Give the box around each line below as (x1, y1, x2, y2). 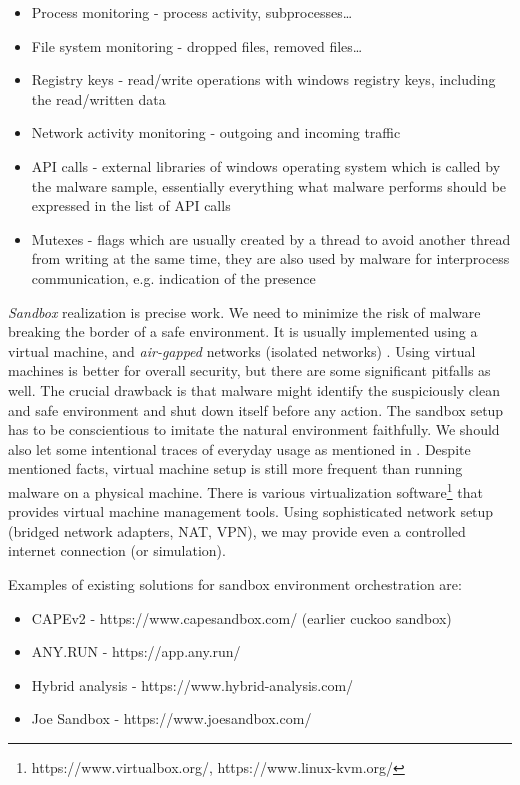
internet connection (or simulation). (8, 540, 226, 561)
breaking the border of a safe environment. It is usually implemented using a (8, 321, 478, 342)
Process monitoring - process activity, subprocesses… (31, 2, 353, 22)
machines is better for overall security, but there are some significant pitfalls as (8, 360, 491, 381)
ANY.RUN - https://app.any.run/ (31, 641, 241, 662)
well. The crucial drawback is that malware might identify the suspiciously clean (8, 379, 500, 400)
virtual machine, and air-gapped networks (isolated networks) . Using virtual (8, 340, 476, 361)
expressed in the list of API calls (31, 195, 231, 216)
